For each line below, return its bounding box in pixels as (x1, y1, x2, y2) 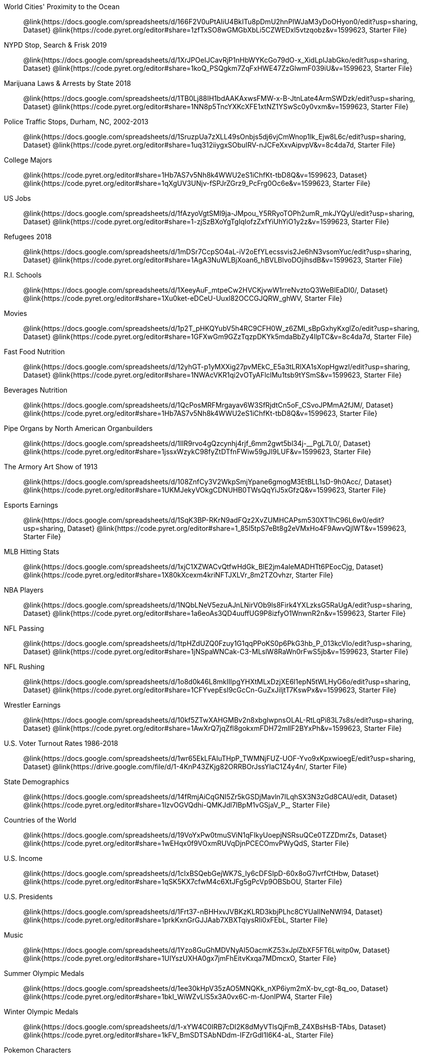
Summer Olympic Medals (4, 969, 84, 977)
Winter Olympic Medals (4, 1007, 79, 1016)
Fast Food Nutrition (4, 347, 65, 356)
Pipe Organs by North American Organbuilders (4, 424, 153, 432)
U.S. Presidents (4, 892, 53, 901)
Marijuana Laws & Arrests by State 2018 (4, 79, 131, 87)
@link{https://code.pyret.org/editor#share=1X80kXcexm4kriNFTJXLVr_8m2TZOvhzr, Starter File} (23, 571, 334, 579)
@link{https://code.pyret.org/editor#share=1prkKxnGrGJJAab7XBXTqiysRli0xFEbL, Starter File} (23, 916, 328, 924)
